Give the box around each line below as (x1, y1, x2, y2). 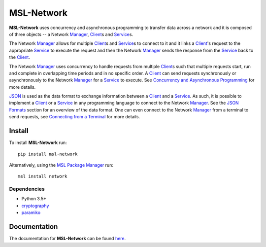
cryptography (21, 203, 49, 209)
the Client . (9, 54, 31, 60)
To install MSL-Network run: (9, 140, 67, 145)
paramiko (21, 210, 41, 215)
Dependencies (9, 185, 45, 192)
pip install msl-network (18, 151, 78, 157)
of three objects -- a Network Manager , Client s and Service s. (9, 31, 133, 37)
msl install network (18, 174, 67, 179)
